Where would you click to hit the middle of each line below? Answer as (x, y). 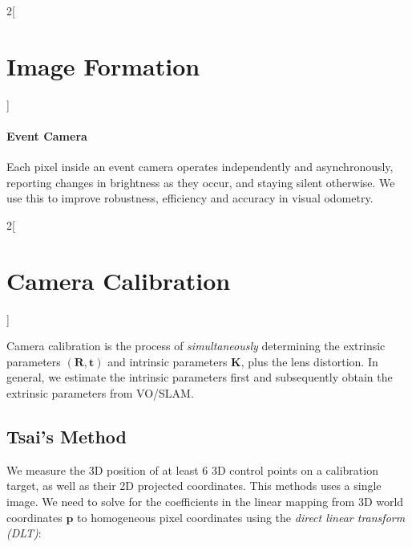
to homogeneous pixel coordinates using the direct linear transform (241, 517)
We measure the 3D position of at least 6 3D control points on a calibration (192, 469)
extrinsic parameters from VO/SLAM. (100, 392)
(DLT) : (24, 533)
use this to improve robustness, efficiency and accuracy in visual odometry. (190, 198)
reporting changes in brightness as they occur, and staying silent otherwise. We (201, 182)
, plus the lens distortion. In (309, 361)
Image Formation (103, 65)
